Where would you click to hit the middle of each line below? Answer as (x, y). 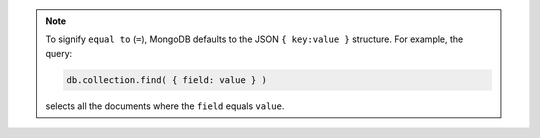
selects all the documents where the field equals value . (165, 106)
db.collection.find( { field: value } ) (166, 79)
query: (59, 53)
